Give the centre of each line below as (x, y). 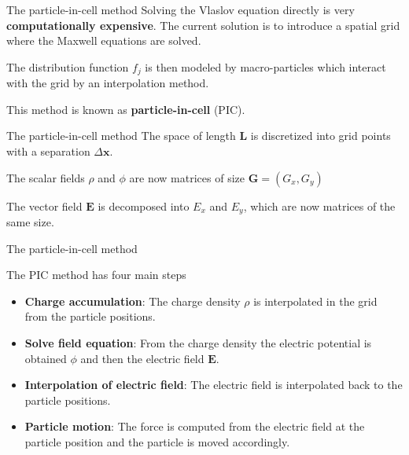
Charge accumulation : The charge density (133, 301)
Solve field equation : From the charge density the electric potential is (198, 343)
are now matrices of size (187, 177)
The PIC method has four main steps (96, 275)
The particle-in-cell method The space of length (121, 136)
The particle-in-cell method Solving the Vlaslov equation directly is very (181, 9)
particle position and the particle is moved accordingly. (157, 442)
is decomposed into (144, 205)
